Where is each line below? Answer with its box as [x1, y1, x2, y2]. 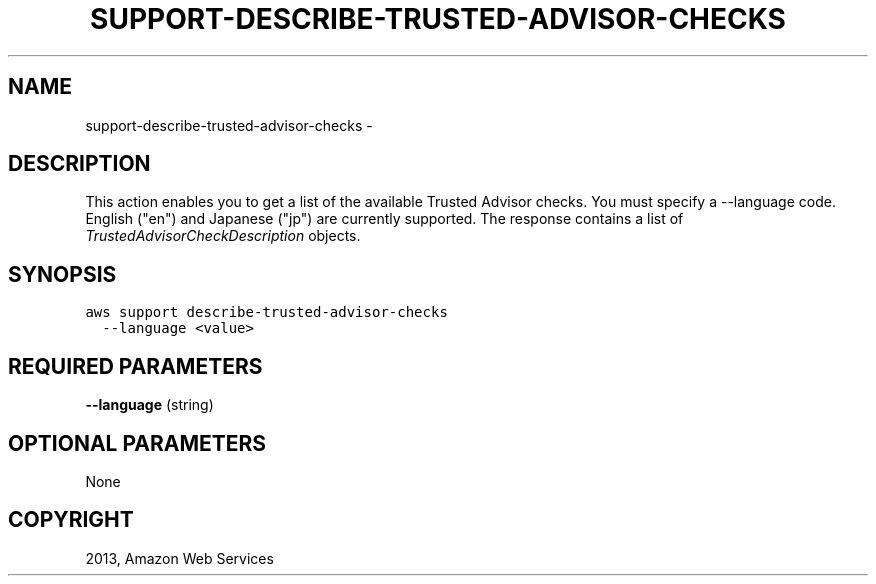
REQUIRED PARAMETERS [8, 353, 263, 379]
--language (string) [85, 396, 214, 414]
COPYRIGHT [8, 507, 134, 533]
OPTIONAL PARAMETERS [8, 430, 267, 456]
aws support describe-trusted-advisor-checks [85, 304, 448, 321]
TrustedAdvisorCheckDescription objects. [85, 227, 361, 245]
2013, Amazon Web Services [85, 549, 274, 567]
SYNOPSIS [8, 261, 117, 287]
